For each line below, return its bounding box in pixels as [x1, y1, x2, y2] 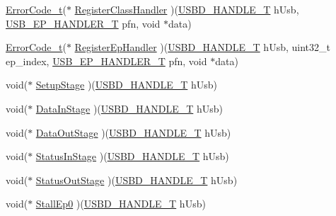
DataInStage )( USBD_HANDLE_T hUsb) [35, 101, 223, 115]
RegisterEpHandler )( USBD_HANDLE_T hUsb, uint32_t [74, 40, 330, 55]
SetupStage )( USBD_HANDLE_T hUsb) [35, 77, 218, 92]
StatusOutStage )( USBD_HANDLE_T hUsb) [35, 172, 238, 187]
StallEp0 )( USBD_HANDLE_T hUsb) [35, 196, 206, 211]
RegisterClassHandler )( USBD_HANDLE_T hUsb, [74, 2, 299, 16]
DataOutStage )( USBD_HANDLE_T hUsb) [35, 125, 231, 140]
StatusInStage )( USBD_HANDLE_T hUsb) [35, 149, 229, 164]
